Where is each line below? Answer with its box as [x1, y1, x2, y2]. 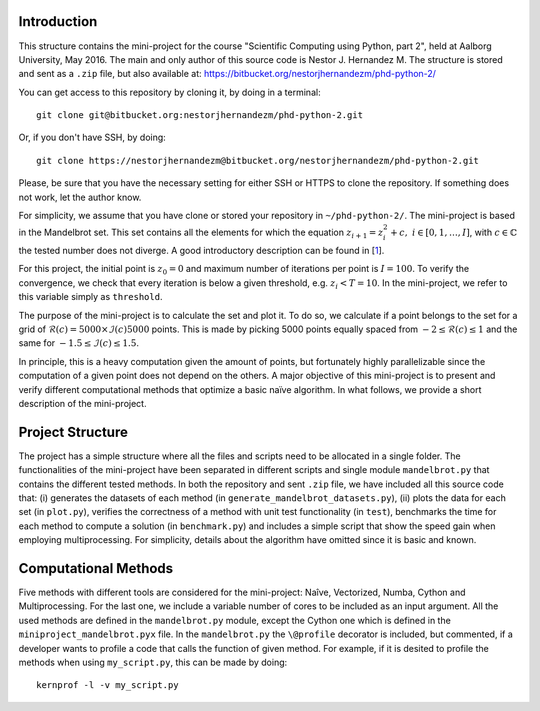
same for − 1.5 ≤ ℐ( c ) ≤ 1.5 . [18, 337, 140, 349]
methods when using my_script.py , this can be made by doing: [18, 656, 288, 669]
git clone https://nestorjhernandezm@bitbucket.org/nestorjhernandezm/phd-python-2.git [36, 155, 480, 166]
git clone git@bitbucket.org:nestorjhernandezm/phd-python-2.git [36, 110, 364, 121]
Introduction [18, 13, 98, 30]
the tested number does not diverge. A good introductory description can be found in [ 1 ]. [18, 245, 385, 257]
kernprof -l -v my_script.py [36, 680, 179, 691]
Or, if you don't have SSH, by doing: [18, 131, 167, 144]
